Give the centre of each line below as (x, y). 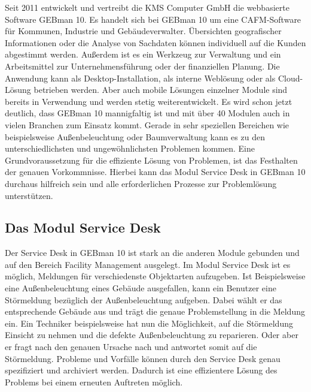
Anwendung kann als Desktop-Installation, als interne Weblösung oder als (140, 78)
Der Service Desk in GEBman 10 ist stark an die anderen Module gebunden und (152, 253)
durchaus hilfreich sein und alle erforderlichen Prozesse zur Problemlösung (141, 183)
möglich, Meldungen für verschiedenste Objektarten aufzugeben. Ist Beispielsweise (155, 276)
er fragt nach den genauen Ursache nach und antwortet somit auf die (131, 347)
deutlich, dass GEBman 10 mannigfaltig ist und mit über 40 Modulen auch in (147, 113)
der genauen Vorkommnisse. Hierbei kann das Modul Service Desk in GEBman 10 (155, 172)
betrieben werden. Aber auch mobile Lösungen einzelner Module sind (161, 90)
